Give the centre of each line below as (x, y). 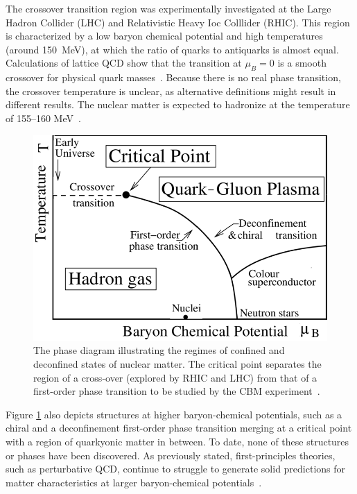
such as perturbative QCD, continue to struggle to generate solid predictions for (176, 469)
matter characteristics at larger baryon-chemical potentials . (134, 482)
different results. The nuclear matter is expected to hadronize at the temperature (178, 104)
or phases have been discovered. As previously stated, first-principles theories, (171, 455)
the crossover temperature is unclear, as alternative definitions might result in (171, 91)
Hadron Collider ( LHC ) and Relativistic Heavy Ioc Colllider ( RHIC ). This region (178, 22)
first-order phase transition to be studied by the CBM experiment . (177, 391)
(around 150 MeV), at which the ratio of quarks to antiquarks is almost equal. (172, 49)
